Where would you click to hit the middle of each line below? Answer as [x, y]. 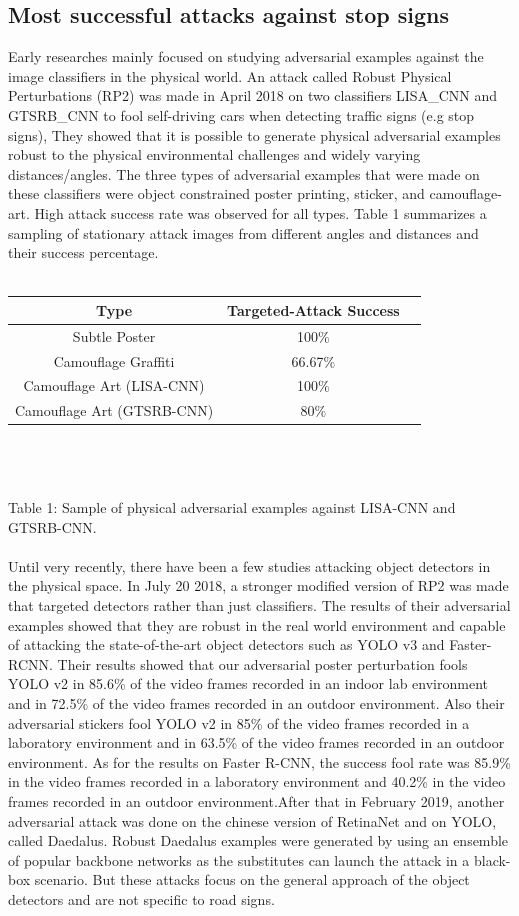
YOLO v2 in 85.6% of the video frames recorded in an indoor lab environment [248, 683]
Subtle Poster [114, 335]
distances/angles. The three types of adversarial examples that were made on [244, 173]
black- [492, 859]
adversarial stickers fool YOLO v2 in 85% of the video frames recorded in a [239, 722]
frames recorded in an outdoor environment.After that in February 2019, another [256, 800]
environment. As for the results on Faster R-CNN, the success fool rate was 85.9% [259, 761]
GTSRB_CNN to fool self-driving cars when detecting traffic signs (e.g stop [241, 114]
